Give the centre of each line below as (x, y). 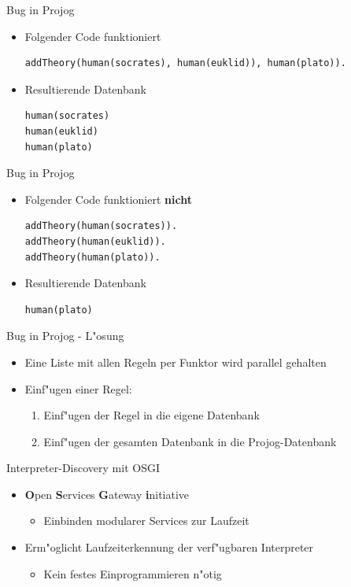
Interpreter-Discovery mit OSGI (83, 468)
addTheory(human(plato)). (92, 257)
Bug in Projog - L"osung (65, 336)
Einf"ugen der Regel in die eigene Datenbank (151, 415)
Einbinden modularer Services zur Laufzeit (146, 521)
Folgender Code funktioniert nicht (108, 199)
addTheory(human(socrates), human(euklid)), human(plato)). (185, 63)
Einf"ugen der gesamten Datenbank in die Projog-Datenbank (190, 441)
